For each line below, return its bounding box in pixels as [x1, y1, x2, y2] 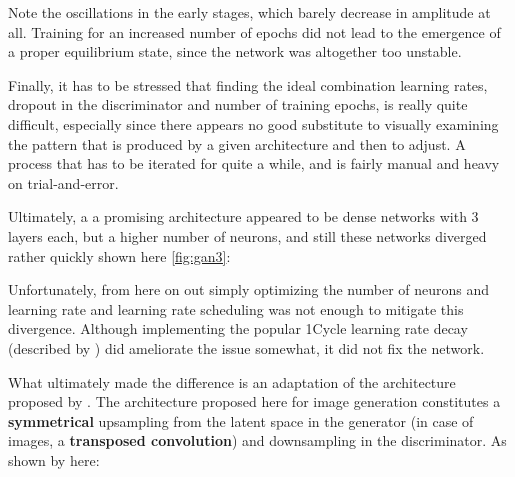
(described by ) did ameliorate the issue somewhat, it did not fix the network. [8, 337, 485, 358]
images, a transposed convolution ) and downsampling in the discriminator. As [8, 430, 507, 451]
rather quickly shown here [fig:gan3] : [8, 245, 231, 266]
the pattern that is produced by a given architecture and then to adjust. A [8, 133, 466, 154]
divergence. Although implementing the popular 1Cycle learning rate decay [8, 318, 468, 339]
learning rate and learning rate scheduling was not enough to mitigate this [8, 298, 464, 319]
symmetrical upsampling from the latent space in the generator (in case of [8, 410, 474, 431]
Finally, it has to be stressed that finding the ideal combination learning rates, [8, 74, 488, 95]
